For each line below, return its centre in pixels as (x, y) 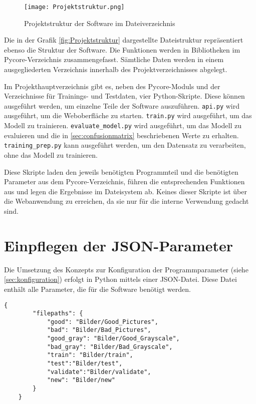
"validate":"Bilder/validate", (99, 372)
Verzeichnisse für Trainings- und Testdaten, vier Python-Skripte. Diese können (124, 96)
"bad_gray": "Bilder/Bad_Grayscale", (110, 347)
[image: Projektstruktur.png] (74, 7)
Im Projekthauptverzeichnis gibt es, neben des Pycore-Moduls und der (112, 86)
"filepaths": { (58, 314)
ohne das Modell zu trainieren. (51, 155)
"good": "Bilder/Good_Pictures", (102, 322)
